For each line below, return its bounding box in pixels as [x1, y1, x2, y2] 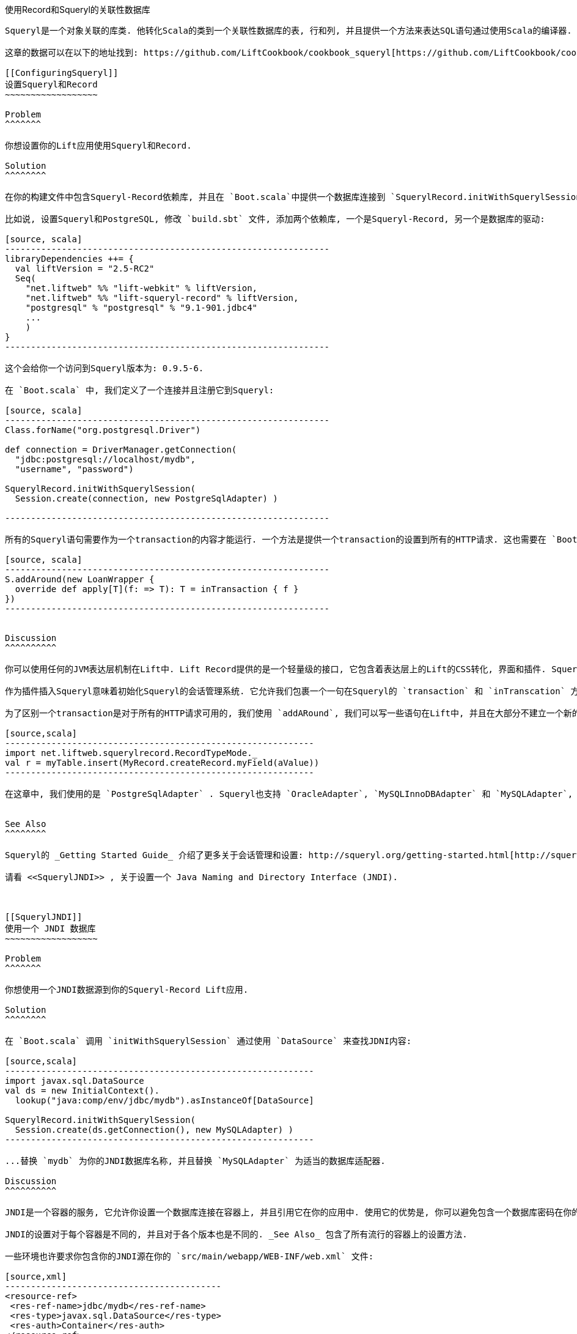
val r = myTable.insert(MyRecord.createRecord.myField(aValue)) [5, 758, 320, 768]
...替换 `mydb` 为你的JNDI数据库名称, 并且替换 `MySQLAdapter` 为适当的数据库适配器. [5, 1156, 386, 1166]
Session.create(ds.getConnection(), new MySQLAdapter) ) [15, 1125, 294, 1135]
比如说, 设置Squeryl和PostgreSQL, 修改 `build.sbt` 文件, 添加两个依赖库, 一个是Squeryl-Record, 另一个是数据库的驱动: [5, 214, 545, 224]
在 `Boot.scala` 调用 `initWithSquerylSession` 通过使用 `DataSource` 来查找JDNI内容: [5, 1036, 412, 1046]
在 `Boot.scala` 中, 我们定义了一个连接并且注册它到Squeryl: [5, 385, 274, 395]
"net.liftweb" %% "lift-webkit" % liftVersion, [25, 283, 258, 293]
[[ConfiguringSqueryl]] [5, 68, 119, 78]
